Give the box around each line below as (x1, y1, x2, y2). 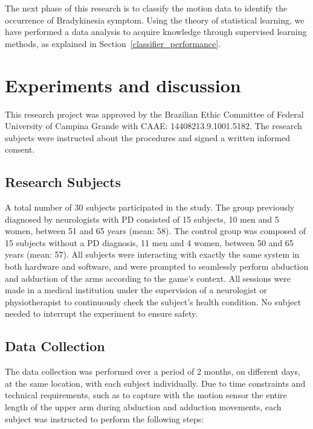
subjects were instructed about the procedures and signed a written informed (5, 131, 290, 144)
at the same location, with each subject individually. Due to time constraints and (5, 377, 306, 389)
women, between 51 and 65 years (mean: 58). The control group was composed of (5, 224, 306, 237)
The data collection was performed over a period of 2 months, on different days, (5, 365, 300, 378)
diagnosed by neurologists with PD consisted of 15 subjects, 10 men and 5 (5, 212, 279, 225)
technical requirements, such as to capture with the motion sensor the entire (5, 389, 287, 401)
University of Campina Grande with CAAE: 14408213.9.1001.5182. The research (5, 119, 302, 132)
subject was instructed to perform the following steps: (5, 412, 204, 425)
